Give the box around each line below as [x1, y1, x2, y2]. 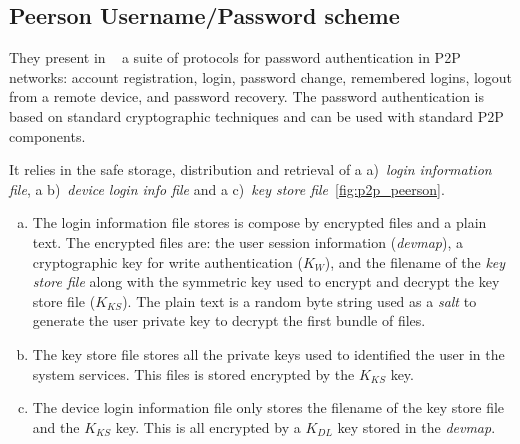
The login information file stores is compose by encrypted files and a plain [32, 212, 487, 233]
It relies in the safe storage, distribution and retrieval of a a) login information [9, 159, 492, 180]
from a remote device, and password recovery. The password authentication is [9, 86, 485, 107]
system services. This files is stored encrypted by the [32, 363, 355, 384]
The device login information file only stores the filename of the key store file [32, 397, 505, 418]
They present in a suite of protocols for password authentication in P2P [9, 47, 461, 68]
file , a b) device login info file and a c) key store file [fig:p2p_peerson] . [9, 178, 445, 199]
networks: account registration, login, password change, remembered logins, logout [9, 66, 513, 87]
